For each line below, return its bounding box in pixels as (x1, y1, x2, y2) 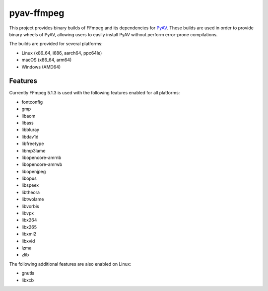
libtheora (21, 189, 40, 195)
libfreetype (21, 141, 44, 146)
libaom (21, 113, 36, 119)
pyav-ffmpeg (9, 7, 65, 18)
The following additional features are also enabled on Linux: (9, 261, 132, 267)
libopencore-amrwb (21, 161, 63, 167)
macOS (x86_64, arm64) (21, 57, 72, 63)
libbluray (21, 127, 40, 133)
